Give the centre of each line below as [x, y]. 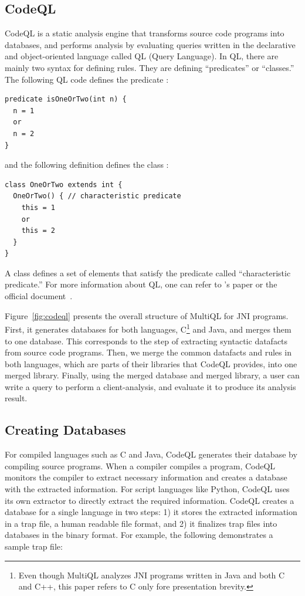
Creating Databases [65, 430]
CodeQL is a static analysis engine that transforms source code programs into [145, 33]
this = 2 [38, 231]
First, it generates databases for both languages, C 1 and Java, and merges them [148, 328]
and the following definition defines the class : [87, 165]
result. [16, 398]
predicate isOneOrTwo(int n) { [66, 99]
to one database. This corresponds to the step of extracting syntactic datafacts [146, 341]
